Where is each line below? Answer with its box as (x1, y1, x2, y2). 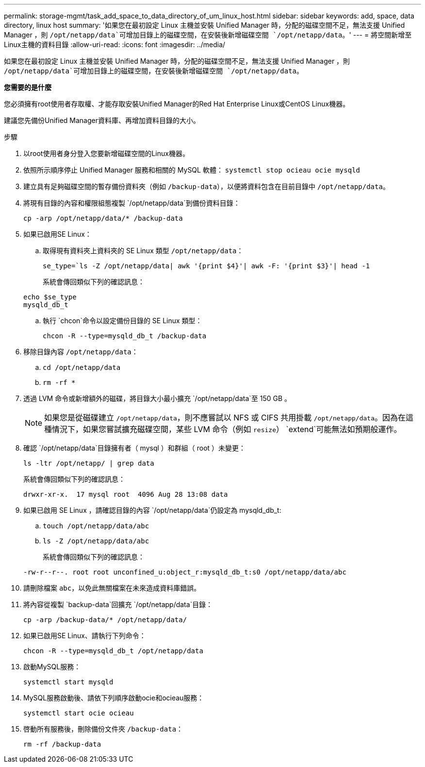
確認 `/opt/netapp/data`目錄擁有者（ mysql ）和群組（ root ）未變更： (23, 444, 246, 452)
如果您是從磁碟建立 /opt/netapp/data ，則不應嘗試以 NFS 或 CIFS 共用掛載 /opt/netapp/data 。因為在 (44, 413, 406, 422)
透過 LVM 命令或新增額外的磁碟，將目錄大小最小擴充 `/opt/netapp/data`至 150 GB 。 (23, 394, 292, 402)
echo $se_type (23, 293, 77, 301)
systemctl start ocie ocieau (23, 709, 134, 717)
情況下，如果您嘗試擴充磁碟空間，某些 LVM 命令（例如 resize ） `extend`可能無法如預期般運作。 (52, 424, 402, 434)
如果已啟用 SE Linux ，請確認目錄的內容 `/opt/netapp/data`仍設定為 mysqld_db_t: (23, 506, 281, 514)
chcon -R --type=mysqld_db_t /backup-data (43, 332, 207, 340)
